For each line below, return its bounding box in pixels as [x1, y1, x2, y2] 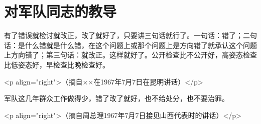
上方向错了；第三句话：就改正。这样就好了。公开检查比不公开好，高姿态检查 [4, 49, 257, 60]
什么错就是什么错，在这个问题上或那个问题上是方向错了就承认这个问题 [25, 39, 257, 50]
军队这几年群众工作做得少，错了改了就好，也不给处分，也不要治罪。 [4, 93, 229, 103]
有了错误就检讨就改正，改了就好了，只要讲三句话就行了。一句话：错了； [4, 30, 243, 40]
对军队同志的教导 [4, 1, 117, 21]
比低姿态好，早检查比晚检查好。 [4, 59, 109, 69]
